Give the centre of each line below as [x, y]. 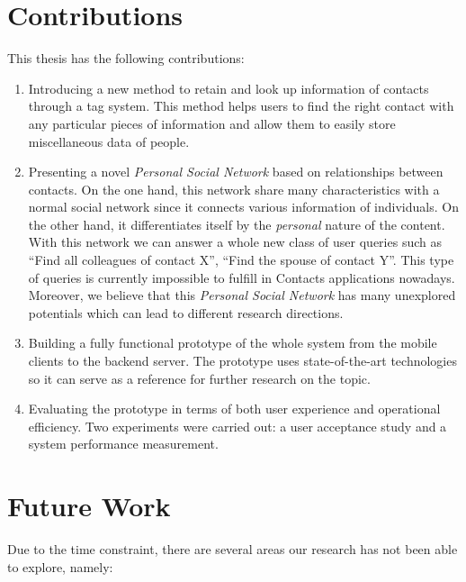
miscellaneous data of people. [109, 141]
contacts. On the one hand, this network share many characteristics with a [234, 189]
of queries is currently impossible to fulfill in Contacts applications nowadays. [242, 277]
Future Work [89, 506]
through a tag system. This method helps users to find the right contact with [241, 106]
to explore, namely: [60, 566]
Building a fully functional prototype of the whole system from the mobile [233, 343]
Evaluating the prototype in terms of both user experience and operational [234, 409]
